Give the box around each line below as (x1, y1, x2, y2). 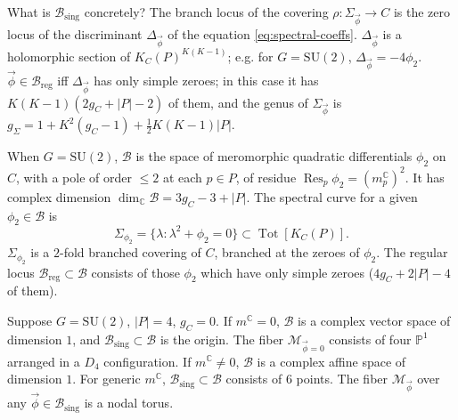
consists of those (91, 262, 180, 281)
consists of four (329, 329, 412, 348)
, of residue (235, 167, 297, 186)
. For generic (72, 369, 141, 388)
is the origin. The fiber (159, 329, 284, 348)
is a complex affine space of (257, 351, 406, 370)
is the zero (393, 3, 450, 20)
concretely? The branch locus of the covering (84, 3, 329, 20)
